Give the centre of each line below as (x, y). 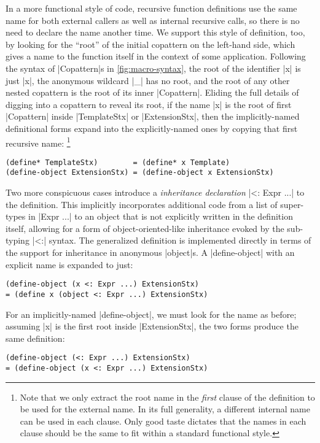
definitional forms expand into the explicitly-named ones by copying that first (152, 128)
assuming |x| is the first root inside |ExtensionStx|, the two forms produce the (152, 326)
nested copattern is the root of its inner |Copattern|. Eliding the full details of (152, 92)
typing (18, 240)
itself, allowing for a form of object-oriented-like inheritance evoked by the (145, 228)
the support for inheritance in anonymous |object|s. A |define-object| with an (150, 252)
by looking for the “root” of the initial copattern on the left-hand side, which (150, 44)
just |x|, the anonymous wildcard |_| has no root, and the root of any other (148, 80)
